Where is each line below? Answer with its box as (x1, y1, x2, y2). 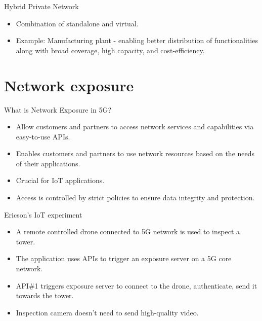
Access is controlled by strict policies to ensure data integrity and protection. (16, 192, 255, 203)
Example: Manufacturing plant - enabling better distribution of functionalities (16, 35, 258, 46)
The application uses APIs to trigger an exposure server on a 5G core (16, 253, 232, 264)
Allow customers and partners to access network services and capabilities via (16, 121, 254, 132)
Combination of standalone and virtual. (16, 18, 139, 28)
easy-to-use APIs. (16, 131, 70, 141)
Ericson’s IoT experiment (4, 209, 82, 220)
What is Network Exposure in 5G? (4, 104, 112, 115)
